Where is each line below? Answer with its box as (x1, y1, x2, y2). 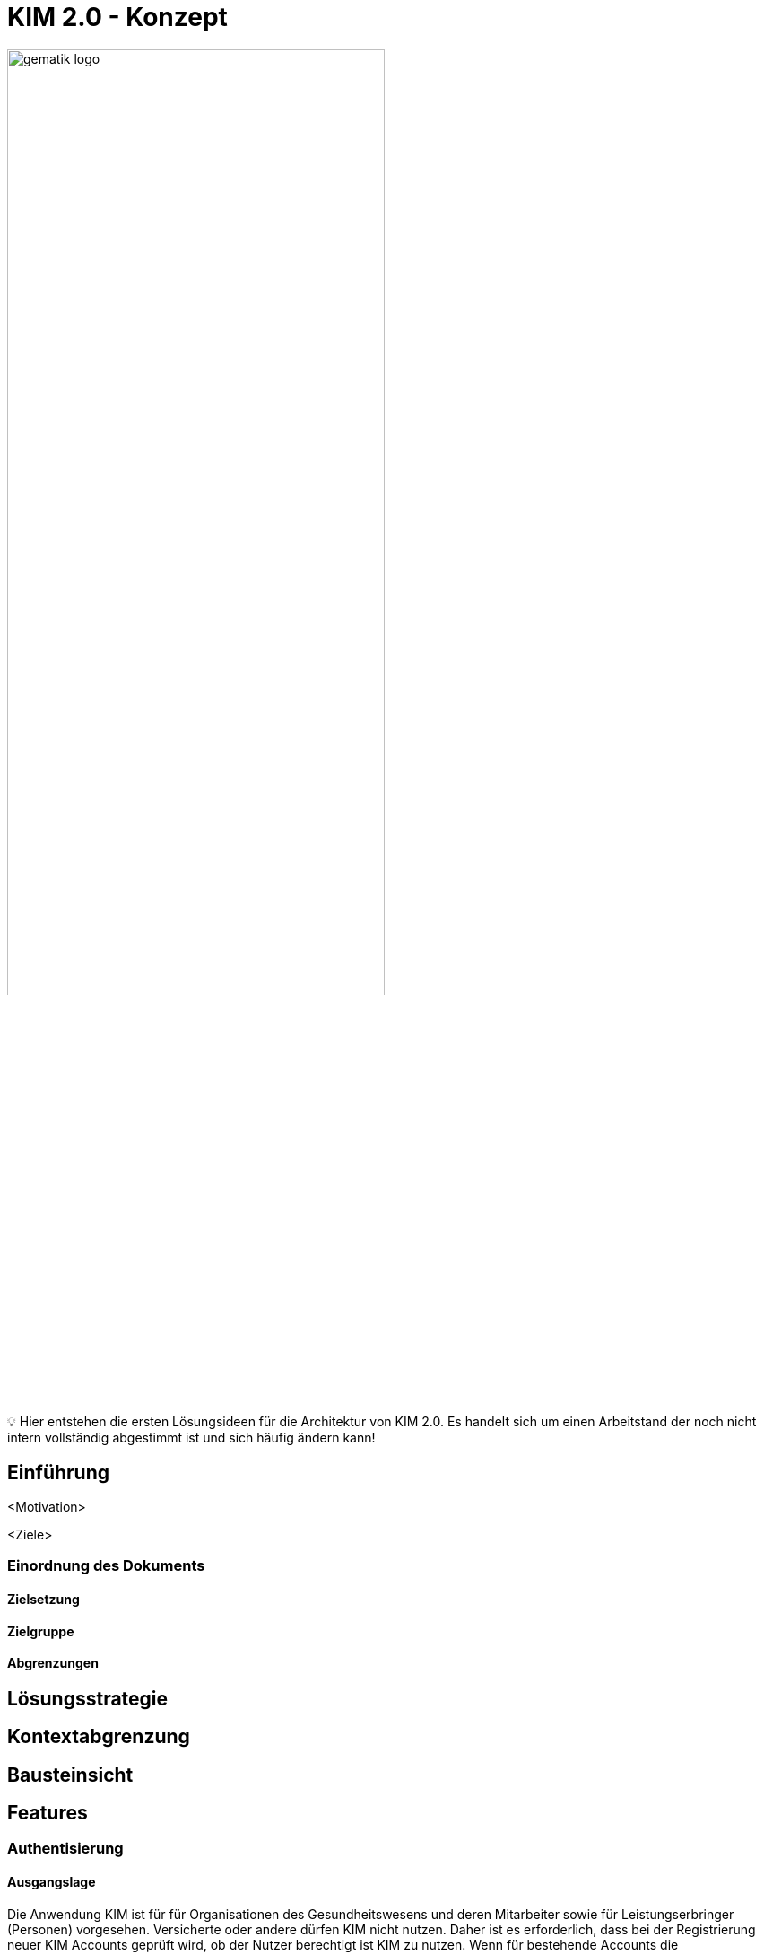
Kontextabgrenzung (7, 1725, 190, 1749)
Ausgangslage (7, 1874, 96, 1890)
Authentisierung (7, 1839, 124, 1858)
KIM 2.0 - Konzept (7, 2, 228, 32)
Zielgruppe (7, 1623, 74, 1639)
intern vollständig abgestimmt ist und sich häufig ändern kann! (7, 1430, 376, 1446)
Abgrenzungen (7, 1655, 99, 1671)
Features (7, 1802, 88, 1825)
